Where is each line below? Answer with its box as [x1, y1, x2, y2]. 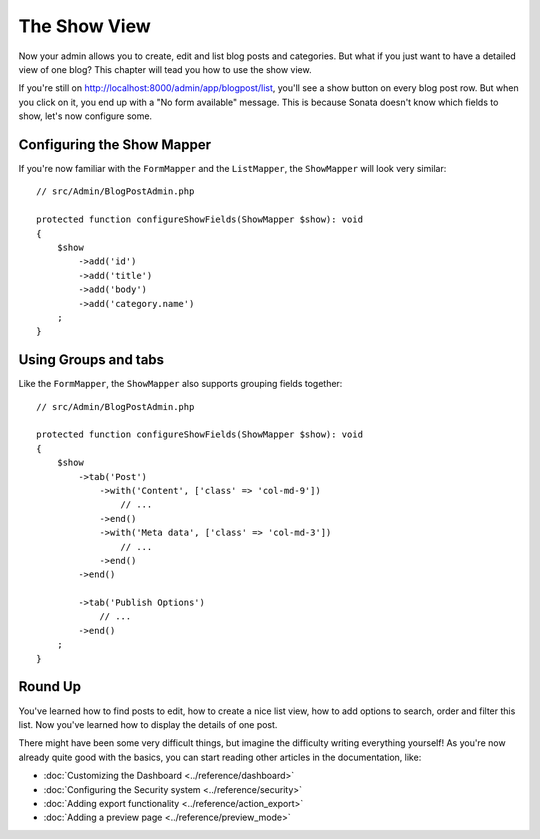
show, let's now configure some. [18, 110, 153, 122]
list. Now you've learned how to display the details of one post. [18, 718, 278, 730]
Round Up [18, 678, 82, 695]
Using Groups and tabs [18, 351, 165, 369]
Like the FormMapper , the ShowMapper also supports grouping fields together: [18, 378, 343, 390]
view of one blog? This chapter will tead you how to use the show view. [18, 63, 312, 75]
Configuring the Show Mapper [18, 136, 212, 153]
